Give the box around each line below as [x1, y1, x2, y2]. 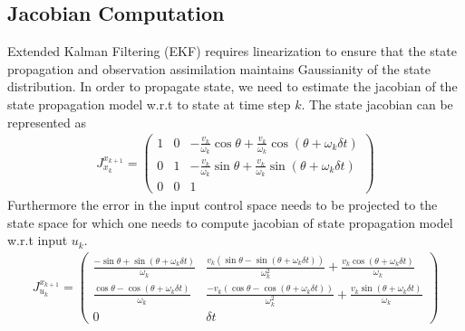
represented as [7, 112, 86, 131]
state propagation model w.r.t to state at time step [7, 94, 291, 113]
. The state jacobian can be [301, 94, 453, 113]
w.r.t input [7, 231, 68, 250]
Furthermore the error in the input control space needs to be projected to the [7, 195, 438, 214]
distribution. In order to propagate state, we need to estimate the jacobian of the [7, 77, 458, 96]
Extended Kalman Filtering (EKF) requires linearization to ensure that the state [7, 42, 457, 61]
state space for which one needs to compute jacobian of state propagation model [7, 213, 453, 232]
